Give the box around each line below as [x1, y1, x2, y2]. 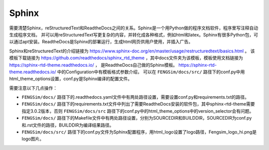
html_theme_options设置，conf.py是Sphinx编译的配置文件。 [9, 76, 133, 82]
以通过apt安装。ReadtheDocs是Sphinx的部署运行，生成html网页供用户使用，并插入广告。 [9, 39, 193, 45]
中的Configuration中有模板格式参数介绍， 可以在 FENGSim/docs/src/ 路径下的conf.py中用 [57, 69, 245, 75]
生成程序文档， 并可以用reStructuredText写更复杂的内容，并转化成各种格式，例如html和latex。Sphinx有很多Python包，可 [9, 31, 259, 37]
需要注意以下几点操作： [9, 85, 57, 91]
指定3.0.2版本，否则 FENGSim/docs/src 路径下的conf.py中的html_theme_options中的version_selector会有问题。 [21, 108, 254, 114]
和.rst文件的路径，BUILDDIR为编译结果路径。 [21, 122, 114, 128]
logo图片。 [21, 136, 44, 142]
